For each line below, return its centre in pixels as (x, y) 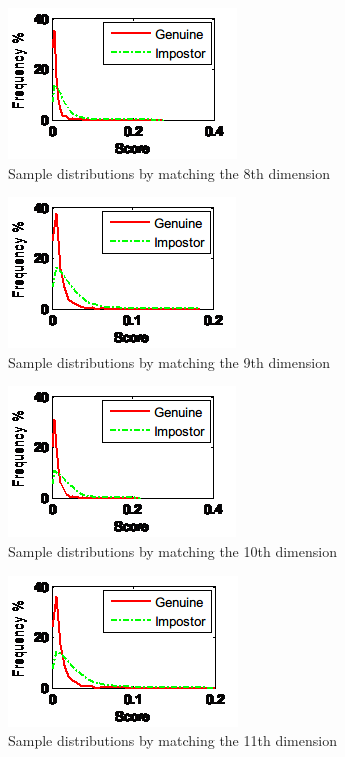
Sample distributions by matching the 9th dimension (169, 361)
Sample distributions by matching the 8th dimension (169, 172)
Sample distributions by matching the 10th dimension (172, 550)
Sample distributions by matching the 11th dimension (172, 740)
